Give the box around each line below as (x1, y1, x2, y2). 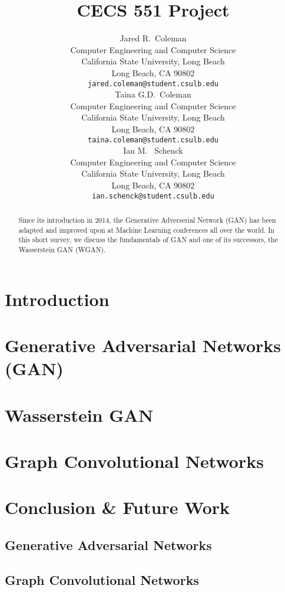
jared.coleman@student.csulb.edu (88, 79, 218, 88)
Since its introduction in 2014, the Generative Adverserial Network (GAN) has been (18, 215, 276, 225)
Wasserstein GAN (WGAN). (18, 244, 106, 254)
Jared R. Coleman (120, 32, 187, 44)
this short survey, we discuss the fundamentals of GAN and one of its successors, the (18, 235, 278, 245)
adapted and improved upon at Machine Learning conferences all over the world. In (18, 225, 275, 235)
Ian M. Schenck (123, 144, 183, 157)
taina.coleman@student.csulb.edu (88, 135, 218, 144)
